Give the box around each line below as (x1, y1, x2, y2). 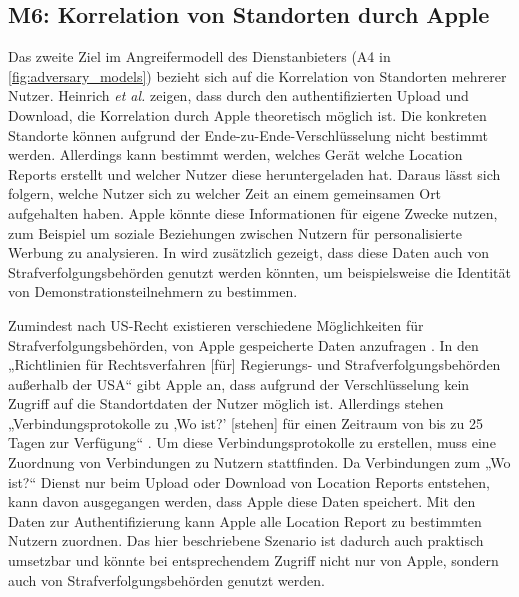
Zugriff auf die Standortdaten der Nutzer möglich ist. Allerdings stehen (8, 393, 444, 414)
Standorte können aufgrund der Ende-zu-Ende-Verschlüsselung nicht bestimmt (8, 124, 489, 145)
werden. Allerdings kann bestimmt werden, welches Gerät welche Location (8, 144, 463, 165)
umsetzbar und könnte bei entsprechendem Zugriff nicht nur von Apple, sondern (8, 550, 499, 571)
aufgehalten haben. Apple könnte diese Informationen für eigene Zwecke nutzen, (8, 202, 498, 223)
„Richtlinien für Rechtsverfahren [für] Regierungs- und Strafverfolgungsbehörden (8, 354, 501, 375)
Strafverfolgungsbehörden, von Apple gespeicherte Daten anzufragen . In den (8, 334, 479, 355)
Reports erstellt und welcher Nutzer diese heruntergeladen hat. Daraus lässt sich (8, 163, 501, 184)
